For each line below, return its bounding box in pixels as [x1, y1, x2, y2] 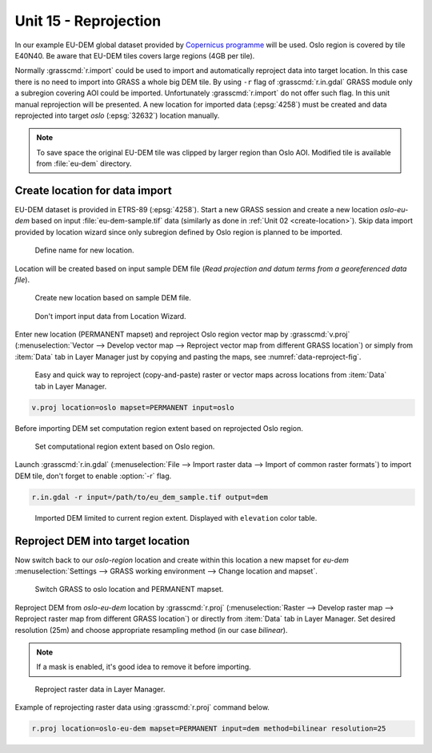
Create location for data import [14, 183, 172, 197]
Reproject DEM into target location [14, 534, 190, 548]
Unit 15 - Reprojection [14, 12, 162, 30]
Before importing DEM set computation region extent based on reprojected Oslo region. [14, 423, 304, 433]
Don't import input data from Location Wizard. [34, 311, 187, 320]
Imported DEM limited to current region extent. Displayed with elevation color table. [34, 513, 318, 522]
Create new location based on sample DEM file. [34, 293, 191, 303]
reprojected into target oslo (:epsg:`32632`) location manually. [14, 111, 220, 120]
